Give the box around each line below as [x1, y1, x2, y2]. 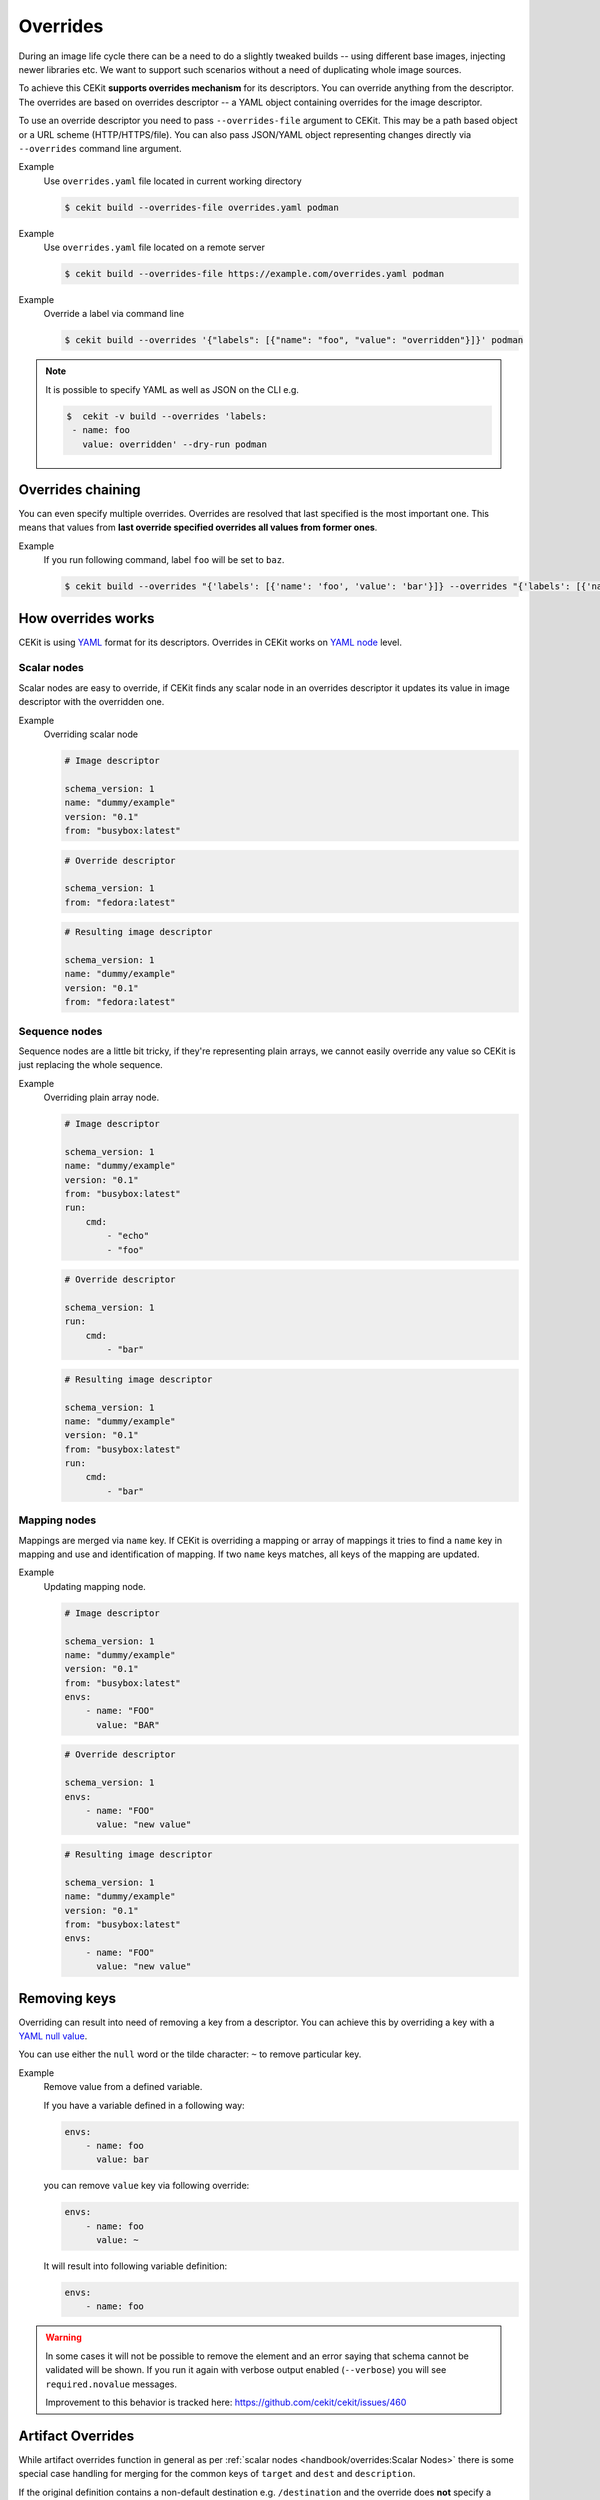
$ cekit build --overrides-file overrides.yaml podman [64, 201, 339, 213]
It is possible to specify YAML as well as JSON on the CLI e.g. [45, 383, 300, 395]
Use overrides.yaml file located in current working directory [43, 175, 302, 187]
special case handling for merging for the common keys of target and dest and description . [18, 2468, 416, 2480]
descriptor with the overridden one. [18, 696, 165, 708]
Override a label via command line [43, 308, 185, 320]
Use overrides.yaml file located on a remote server [43, 241, 265, 254]
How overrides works [18, 610, 155, 627]
